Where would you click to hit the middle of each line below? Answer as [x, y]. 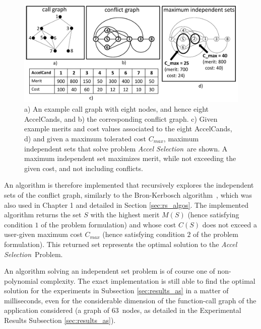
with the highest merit [125, 215]
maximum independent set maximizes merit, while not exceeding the [130, 158]
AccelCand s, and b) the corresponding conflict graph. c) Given [121, 118]
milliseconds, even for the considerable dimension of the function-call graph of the [130, 300]
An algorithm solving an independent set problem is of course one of [110, 271]
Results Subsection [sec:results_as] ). [60, 320]
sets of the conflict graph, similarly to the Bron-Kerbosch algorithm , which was [128, 194]
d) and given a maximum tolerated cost [85, 138]
